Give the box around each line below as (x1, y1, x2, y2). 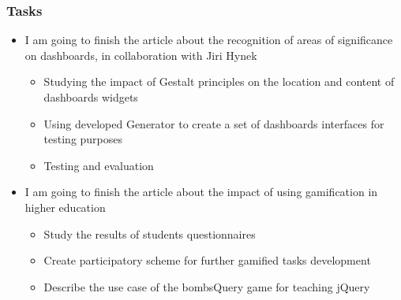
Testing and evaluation (43, 157, 154, 173)
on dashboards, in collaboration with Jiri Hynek (24, 46, 257, 63)
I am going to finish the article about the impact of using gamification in (24, 183, 378, 200)
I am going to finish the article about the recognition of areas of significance (24, 31, 393, 48)
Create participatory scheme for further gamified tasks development (43, 252, 371, 269)
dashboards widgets (43, 89, 138, 105)
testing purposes (43, 131, 123, 147)
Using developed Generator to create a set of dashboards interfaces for (43, 115, 384, 131)
